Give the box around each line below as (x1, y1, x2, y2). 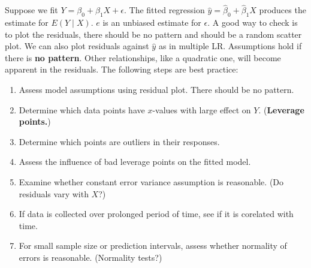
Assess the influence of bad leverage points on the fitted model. (19, 155, 251, 168)
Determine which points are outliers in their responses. (19, 135, 220, 147)
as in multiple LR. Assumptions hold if (158, 40, 302, 52)
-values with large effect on (152, 103, 251, 116)
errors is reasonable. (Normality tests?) (19, 251, 162, 263)
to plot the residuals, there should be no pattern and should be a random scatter (5, 28, 302, 40)
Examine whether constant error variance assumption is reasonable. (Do (19, 175, 284, 188)
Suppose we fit (5, 4, 58, 16)
